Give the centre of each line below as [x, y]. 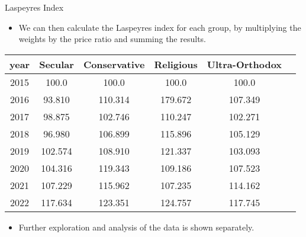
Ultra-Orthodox [244, 64]
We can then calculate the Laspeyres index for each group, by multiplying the [160, 27]
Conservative [114, 64]
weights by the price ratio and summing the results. [112, 39]
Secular [57, 64]
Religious [176, 64]
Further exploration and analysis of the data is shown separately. [136, 227]
